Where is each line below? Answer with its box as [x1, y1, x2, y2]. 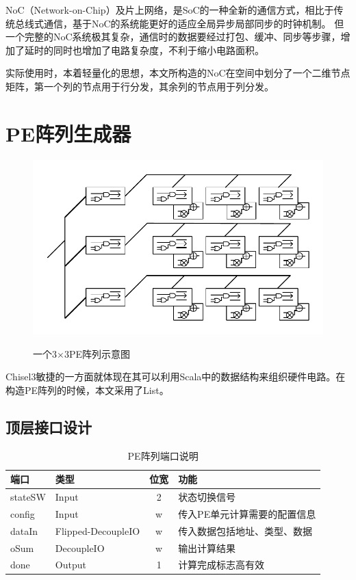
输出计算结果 [178, 540, 236, 555]
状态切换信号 [178, 489, 236, 503]
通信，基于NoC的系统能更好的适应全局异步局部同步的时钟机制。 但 [43, 16, 344, 30]
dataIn [10, 523, 38, 538]
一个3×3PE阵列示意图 [33, 346, 130, 360]
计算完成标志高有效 [178, 557, 265, 572]
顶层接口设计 [5, 416, 92, 437]
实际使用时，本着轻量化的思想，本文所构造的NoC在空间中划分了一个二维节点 [5, 66, 351, 80]
